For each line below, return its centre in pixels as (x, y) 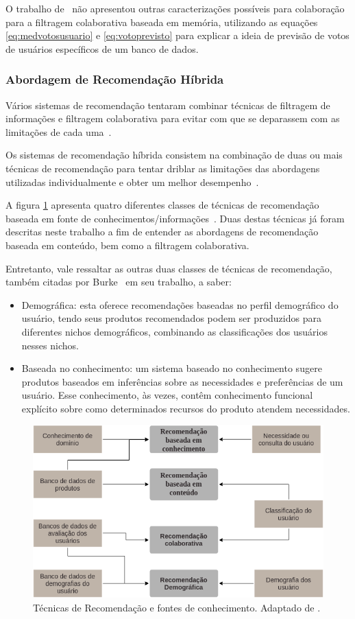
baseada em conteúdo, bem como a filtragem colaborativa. (127, 245)
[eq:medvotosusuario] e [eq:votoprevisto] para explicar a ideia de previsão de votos (177, 35)
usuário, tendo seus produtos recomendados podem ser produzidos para (171, 318)
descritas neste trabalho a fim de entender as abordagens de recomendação (162, 232)
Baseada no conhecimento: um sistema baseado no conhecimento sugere (172, 368)
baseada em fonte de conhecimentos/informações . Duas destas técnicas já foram (175, 218)
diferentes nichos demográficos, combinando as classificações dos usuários (174, 331)
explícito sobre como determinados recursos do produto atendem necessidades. (186, 408)
